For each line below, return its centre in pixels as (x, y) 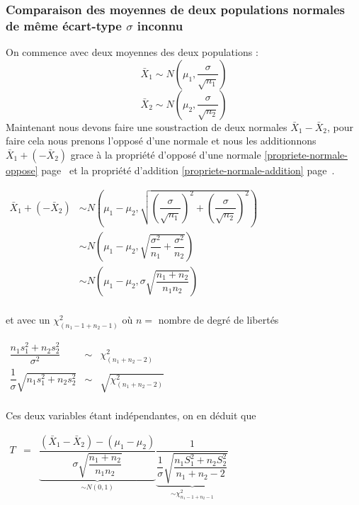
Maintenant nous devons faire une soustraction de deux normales (147, 126)
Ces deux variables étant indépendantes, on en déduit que (131, 415)
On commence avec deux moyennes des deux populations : (132, 52)
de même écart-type (64, 25)
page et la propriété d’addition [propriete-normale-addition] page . (188, 170)
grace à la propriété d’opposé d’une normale (166, 154)
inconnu (160, 25)
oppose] (22, 170)
